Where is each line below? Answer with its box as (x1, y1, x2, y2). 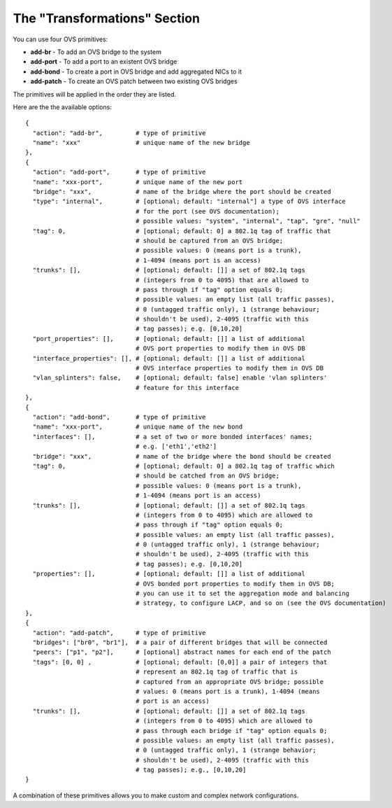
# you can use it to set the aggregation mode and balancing (135, 590, 349, 598)
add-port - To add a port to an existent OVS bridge (30, 57, 177, 66)
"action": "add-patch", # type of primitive (32, 629, 206, 636)
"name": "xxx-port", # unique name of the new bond (32, 423, 243, 431)
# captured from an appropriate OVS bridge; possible (135, 678, 324, 685)
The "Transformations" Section (13, 11, 201, 26)
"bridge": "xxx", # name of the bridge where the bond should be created (32, 452, 331, 460)
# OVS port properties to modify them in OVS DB (135, 344, 305, 353)
